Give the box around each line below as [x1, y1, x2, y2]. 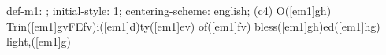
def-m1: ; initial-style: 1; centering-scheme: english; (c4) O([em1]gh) [6, 2, 332, 18]
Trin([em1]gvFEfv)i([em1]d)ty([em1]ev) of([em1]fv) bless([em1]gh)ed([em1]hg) [6, 17, 380, 34]
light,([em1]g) [6, 33, 72, 49]
